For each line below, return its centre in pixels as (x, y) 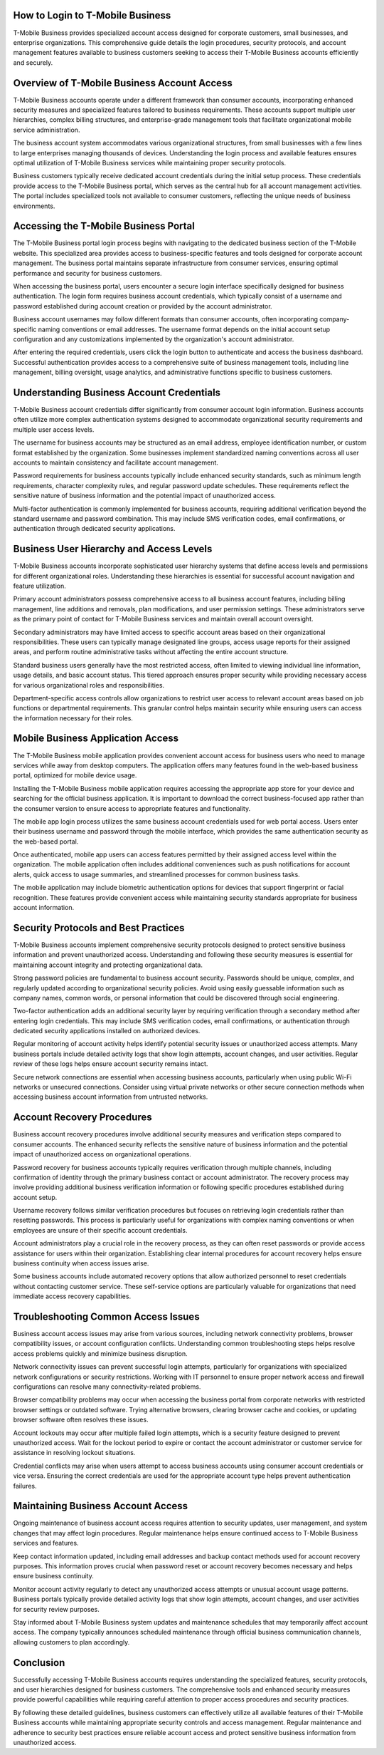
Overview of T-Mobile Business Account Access (123, 83)
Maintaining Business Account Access (101, 1506)
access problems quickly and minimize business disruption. (100, 1353)
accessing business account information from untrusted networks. (111, 1097)
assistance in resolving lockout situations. (74, 1453)
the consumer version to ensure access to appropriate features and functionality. (132, 808)
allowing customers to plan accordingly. (71, 1642)
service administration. (47, 130)
